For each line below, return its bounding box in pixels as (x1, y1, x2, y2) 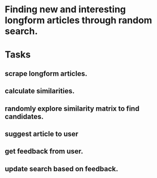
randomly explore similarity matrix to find (5, 104, 140, 113)
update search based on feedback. (5, 164, 119, 173)
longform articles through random (5, 14, 152, 26)
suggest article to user (5, 129, 79, 138)
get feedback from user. (5, 147, 83, 156)
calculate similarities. (5, 87, 75, 95)
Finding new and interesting (5, 4, 126, 15)
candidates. (5, 112, 44, 121)
